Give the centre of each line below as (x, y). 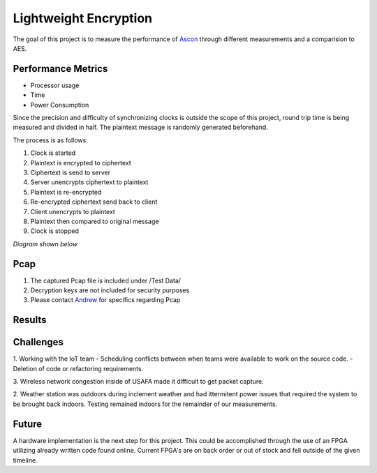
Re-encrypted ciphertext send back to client (94, 202)
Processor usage (55, 85)
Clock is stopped (55, 231)
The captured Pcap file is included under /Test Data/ (106, 280)
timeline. (25, 460)
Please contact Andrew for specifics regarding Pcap (105, 300)
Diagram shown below (45, 243)
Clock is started (53, 153)
